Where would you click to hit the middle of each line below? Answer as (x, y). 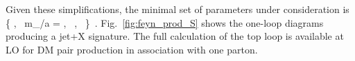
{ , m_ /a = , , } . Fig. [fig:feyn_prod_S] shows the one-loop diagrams (165, 22)
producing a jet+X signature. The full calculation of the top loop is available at (175, 36)
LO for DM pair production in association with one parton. (132, 49)
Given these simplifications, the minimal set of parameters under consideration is (177, 9)
